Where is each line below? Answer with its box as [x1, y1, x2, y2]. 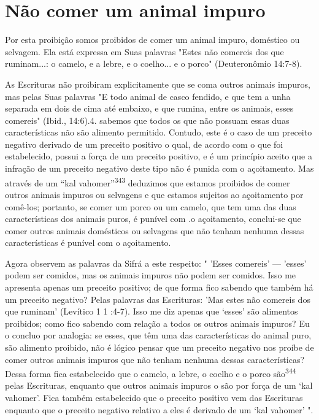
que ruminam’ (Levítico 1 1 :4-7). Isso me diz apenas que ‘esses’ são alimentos [5, 305, 298, 318]
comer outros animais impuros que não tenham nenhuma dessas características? [5, 353, 305, 365]
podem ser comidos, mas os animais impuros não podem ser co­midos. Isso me [5, 269, 296, 281]
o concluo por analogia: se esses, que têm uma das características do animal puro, [5, 329, 312, 342]
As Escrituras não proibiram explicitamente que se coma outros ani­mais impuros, [5, 77, 310, 90]
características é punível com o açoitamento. [5, 236, 171, 249]
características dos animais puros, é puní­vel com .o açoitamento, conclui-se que [5, 212, 301, 225]
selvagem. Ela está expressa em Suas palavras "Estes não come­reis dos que [5, 45, 284, 58]
